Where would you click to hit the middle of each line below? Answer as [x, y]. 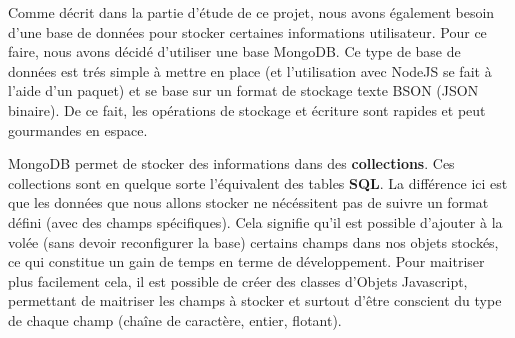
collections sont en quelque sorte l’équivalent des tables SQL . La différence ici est [258, 182]
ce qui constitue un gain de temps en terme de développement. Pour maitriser [246, 261]
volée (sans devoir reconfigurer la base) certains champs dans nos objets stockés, [253, 241]
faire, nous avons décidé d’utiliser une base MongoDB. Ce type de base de [234, 51]
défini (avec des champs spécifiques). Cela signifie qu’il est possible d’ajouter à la [255, 221]
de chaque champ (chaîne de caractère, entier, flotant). [175, 319]
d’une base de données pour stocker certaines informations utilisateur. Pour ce [247, 31]
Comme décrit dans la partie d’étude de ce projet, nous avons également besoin [251, 12]
